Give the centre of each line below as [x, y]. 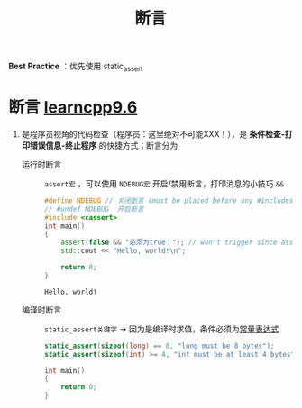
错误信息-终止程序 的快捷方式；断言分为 [104, 145]
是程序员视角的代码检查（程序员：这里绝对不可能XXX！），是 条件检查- [153, 134]
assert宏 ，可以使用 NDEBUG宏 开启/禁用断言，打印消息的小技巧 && [164, 183]
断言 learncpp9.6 [73, 108]
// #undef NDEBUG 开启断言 [94, 209]
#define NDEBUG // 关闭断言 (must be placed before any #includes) [171, 200]
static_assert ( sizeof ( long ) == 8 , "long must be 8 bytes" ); [159, 346]
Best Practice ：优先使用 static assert [76, 67]
